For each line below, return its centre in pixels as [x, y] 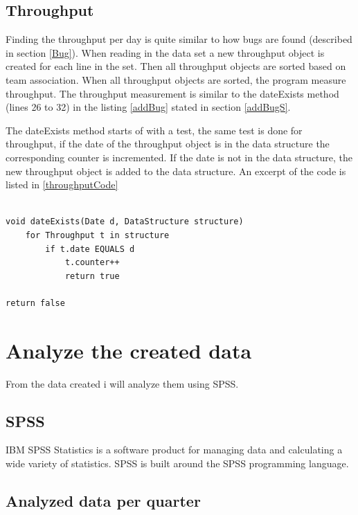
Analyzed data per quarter [103, 500]
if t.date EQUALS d [90, 249]
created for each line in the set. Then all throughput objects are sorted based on [176, 66]
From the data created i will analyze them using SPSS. [122, 383]
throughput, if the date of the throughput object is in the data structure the [168, 144]
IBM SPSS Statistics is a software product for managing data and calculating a [174, 450]
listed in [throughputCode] [62, 184]
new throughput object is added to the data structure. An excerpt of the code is [176, 171]
